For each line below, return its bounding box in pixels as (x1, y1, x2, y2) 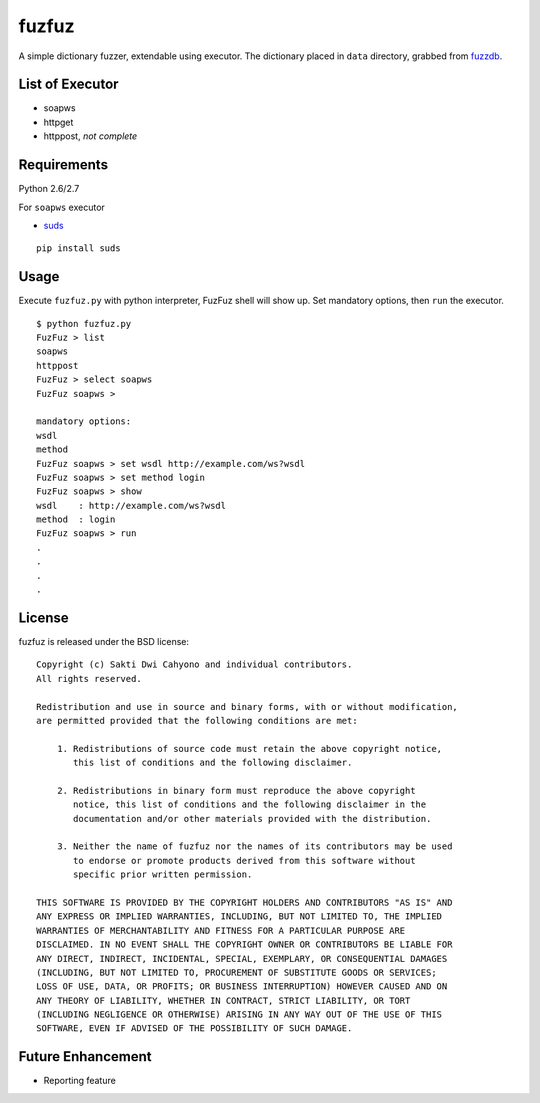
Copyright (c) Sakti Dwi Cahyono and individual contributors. (36, 659, 353, 670)
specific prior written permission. (73, 869, 253, 880)
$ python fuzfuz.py (36, 318, 132, 329)
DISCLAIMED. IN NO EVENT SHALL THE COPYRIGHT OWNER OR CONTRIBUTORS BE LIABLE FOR (36, 939, 453, 950)
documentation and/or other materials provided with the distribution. (73, 813, 432, 824)
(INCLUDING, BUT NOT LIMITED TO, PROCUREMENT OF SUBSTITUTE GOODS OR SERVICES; (36, 966, 437, 978)
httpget (43, 116, 74, 128)
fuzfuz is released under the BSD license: (18, 635, 190, 647)
